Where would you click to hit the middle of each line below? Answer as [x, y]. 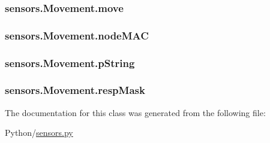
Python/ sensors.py [39, 133]
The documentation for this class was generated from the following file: [135, 112]
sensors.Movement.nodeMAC [77, 35]
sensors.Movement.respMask [75, 90]
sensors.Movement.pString [70, 63]
